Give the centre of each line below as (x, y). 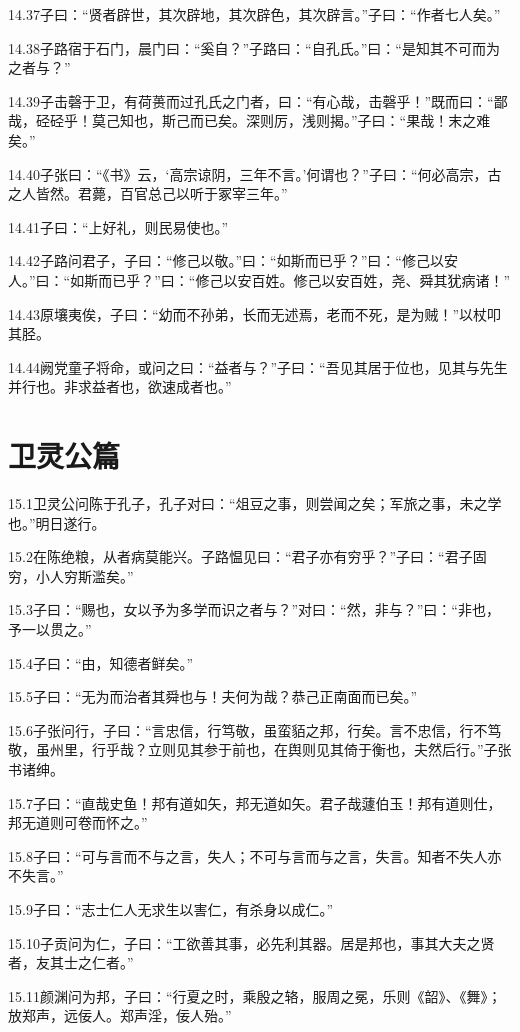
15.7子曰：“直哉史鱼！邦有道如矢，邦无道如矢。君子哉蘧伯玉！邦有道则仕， (255, 802)
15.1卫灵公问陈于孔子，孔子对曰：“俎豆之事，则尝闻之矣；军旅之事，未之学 (255, 503)
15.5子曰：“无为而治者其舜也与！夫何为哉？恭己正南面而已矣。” (213, 696)
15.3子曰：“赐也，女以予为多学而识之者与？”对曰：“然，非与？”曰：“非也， (254, 609)
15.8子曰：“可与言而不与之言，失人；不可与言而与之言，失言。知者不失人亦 (255, 855)
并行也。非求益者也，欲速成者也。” (120, 386)
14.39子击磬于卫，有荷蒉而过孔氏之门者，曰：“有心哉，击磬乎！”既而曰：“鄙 (258, 100)
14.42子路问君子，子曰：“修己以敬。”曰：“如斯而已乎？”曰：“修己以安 (233, 260)
